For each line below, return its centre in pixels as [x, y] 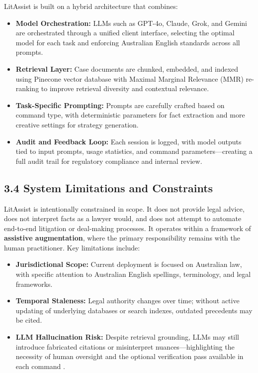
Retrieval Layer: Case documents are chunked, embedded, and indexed [127, 68]
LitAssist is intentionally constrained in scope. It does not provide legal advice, [124, 208]
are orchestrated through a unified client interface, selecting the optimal [125, 33]
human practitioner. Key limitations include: [72, 247]
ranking [27, 88]
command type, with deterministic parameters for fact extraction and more [130, 115]
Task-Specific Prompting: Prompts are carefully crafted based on [120, 105]
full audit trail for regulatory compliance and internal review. [109, 161]
